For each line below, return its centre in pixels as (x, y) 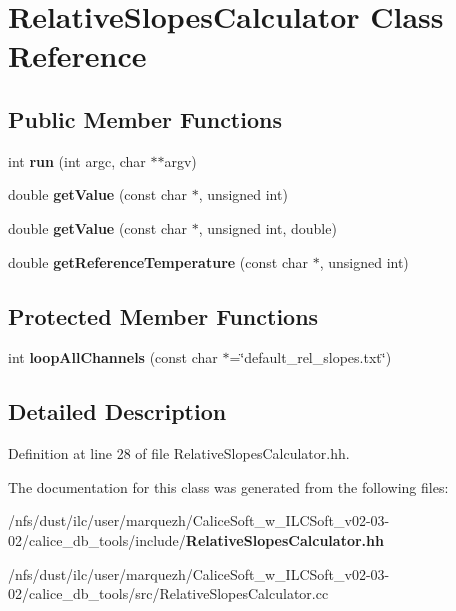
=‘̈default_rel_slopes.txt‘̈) (310, 357)
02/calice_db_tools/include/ (97, 539)
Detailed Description (117, 411)
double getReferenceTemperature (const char (158, 261)
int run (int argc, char (77, 160)
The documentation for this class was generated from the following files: (228, 486)
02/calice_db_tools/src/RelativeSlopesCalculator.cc (168, 593)
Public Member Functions (145, 118)
